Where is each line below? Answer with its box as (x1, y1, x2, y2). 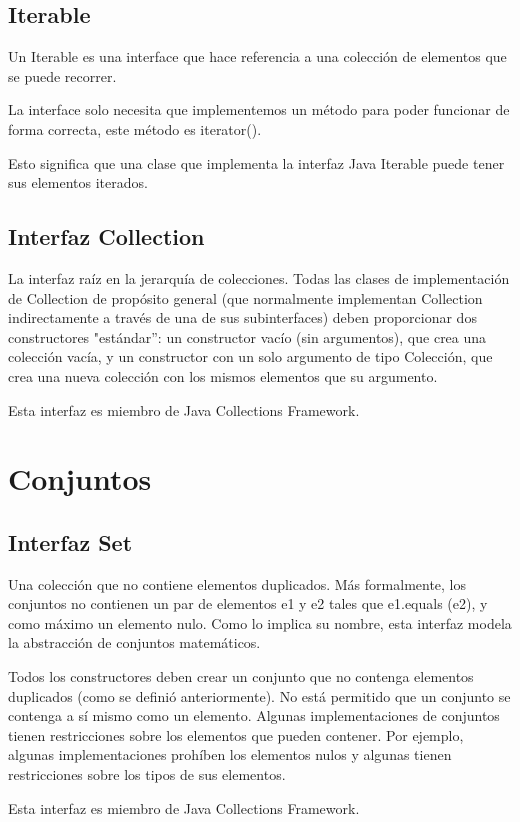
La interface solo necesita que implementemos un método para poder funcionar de (8, 99, 510, 120)
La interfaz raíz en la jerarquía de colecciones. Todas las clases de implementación (8, 267, 510, 288)
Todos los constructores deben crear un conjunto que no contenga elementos (8, 666, 474, 687)
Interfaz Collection (8, 221, 205, 252)
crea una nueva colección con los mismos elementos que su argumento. (8, 365, 438, 386)
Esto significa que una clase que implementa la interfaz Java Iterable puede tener (8, 152, 505, 173)
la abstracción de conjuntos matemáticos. (8, 632, 261, 653)
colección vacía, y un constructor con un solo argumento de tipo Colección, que (8, 346, 493, 367)
